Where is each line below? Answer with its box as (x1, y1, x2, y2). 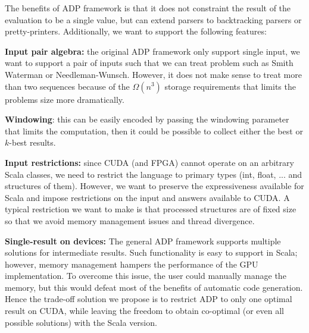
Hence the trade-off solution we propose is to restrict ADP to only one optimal (5, 293, 292, 305)
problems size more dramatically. (5, 93, 124, 105)
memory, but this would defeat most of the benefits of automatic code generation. (5, 281, 303, 293)
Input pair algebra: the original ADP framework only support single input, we (5, 45, 300, 57)
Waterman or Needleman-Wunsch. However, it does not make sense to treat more (5, 68, 302, 80)
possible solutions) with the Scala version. (5, 316, 157, 328)
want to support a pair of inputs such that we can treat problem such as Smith (5, 56, 294, 69)
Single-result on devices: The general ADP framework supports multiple (5, 234, 281, 247)
